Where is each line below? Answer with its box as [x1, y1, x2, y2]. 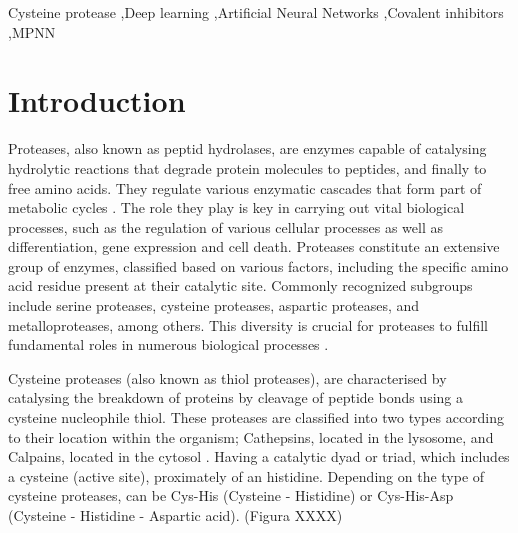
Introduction [8, 80, 186, 121]
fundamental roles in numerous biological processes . [8, 334, 329, 355]
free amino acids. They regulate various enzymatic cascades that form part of [8, 177, 482, 198]
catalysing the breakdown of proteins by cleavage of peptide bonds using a [8, 387, 464, 408]
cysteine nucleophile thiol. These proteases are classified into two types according [8, 407, 505, 428]
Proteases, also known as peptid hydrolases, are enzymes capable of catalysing [8, 138, 487, 159]
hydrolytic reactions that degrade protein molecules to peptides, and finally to [8, 157, 487, 178]
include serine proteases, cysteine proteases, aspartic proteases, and [8, 295, 420, 316]
